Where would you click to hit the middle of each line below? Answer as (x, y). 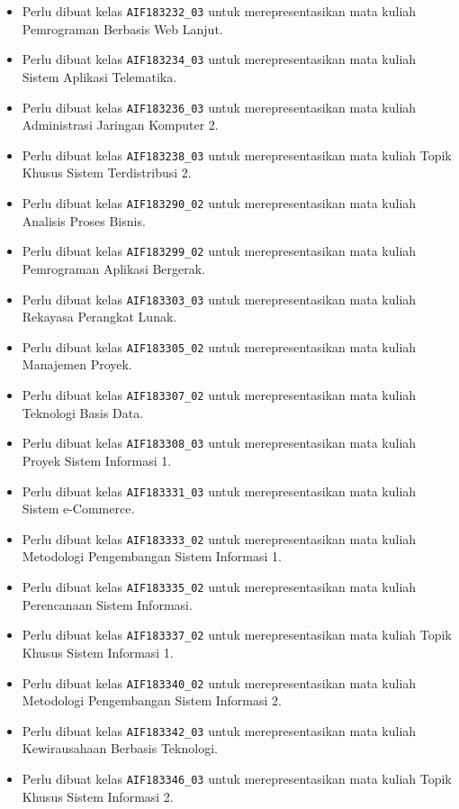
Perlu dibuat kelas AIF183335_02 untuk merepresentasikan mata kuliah (219, 586)
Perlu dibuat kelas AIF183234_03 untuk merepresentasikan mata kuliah (219, 59)
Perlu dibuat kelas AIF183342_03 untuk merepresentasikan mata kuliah (219, 730)
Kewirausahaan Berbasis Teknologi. (120, 748)
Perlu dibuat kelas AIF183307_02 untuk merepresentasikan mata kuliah (219, 395)
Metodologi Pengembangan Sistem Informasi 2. (152, 700)
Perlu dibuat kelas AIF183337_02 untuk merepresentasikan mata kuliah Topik (237, 635)
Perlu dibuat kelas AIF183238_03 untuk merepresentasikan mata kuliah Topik (237, 155)
